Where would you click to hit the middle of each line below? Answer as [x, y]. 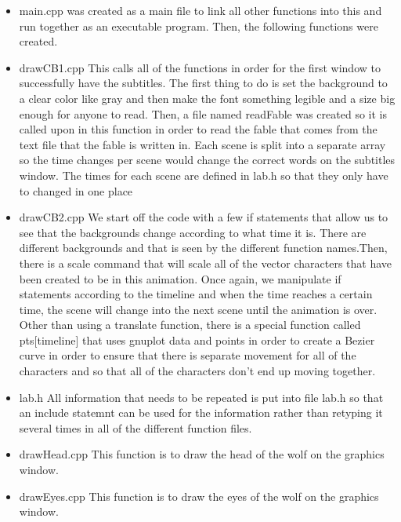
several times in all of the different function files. [135, 427]
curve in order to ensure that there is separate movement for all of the [188, 355]
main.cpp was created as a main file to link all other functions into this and [200, 10]
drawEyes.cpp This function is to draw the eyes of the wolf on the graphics [199, 496]
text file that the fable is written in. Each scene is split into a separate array [202, 144]
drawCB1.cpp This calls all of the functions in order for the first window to [200, 67]
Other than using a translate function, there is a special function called [190, 325]
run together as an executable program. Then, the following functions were [199, 26]
